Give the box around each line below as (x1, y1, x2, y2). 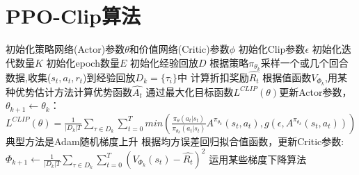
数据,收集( (6, 69, 51, 84)
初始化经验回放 (129, 55, 198, 69)
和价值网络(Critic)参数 (129, 42, 230, 56)
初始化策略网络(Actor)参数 (6, 42, 125, 56)
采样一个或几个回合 (260, 55, 349, 69)
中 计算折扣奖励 (177, 69, 249, 84)
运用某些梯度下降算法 (209, 151, 307, 166)
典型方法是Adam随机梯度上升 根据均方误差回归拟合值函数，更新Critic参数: (6, 133, 344, 148)
